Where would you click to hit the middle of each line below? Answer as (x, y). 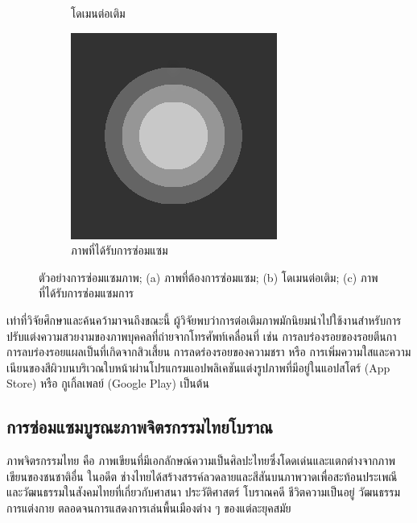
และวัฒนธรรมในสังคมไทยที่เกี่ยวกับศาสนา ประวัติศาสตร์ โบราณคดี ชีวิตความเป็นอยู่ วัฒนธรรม (204, 492)
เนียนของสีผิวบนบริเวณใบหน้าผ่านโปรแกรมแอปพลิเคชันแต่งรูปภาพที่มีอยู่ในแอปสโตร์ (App (198, 367)
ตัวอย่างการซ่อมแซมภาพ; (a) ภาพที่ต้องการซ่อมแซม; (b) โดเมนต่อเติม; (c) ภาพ (208, 277)
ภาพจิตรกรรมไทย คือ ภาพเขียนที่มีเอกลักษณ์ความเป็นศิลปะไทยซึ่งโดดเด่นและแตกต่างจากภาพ (201, 461)
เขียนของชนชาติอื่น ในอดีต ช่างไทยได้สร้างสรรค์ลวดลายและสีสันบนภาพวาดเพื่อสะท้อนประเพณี (202, 476)
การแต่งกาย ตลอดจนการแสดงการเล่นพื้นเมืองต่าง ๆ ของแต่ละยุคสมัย (149, 507)
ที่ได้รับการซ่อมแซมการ (86, 293)
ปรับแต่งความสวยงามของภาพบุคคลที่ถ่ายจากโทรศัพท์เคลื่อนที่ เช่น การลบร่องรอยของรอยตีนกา (202, 336)
